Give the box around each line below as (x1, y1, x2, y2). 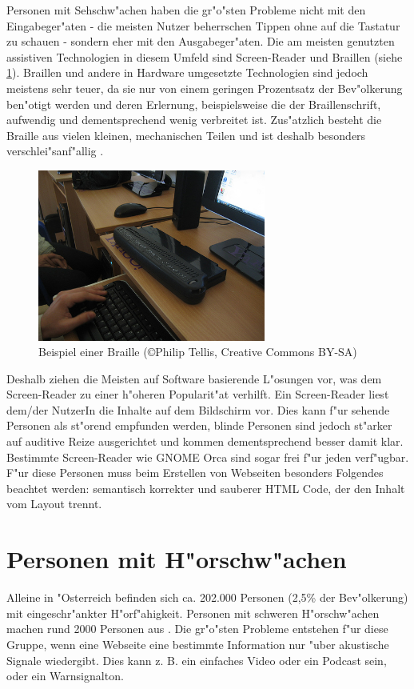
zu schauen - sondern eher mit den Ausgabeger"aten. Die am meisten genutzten (6, 33, 395, 50)
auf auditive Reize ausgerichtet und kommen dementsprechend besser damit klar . (6, 433, 404, 450)
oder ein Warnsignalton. (6, 667, 124, 684)
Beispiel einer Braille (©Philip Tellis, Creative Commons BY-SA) (38, 343, 357, 360)
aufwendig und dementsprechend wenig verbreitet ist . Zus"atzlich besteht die (6, 111, 382, 128)
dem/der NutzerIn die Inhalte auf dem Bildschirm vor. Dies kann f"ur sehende (6, 401, 390, 418)
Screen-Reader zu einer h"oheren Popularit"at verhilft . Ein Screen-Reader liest (6, 386, 389, 403)
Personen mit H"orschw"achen (6, 543, 347, 575)
